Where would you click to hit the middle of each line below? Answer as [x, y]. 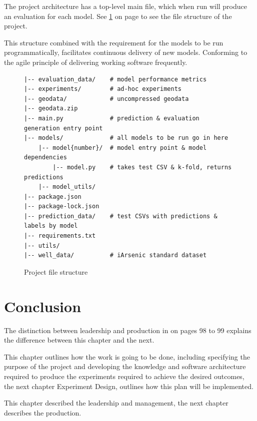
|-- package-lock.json [62, 207]
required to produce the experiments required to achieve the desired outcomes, [124, 376]
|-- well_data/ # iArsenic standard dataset [115, 255]
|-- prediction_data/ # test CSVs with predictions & [121, 216]
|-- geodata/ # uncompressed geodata [106, 99]
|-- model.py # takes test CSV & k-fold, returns [142, 167]
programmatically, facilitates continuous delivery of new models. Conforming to [126, 52]
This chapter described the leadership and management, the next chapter [116, 403]
